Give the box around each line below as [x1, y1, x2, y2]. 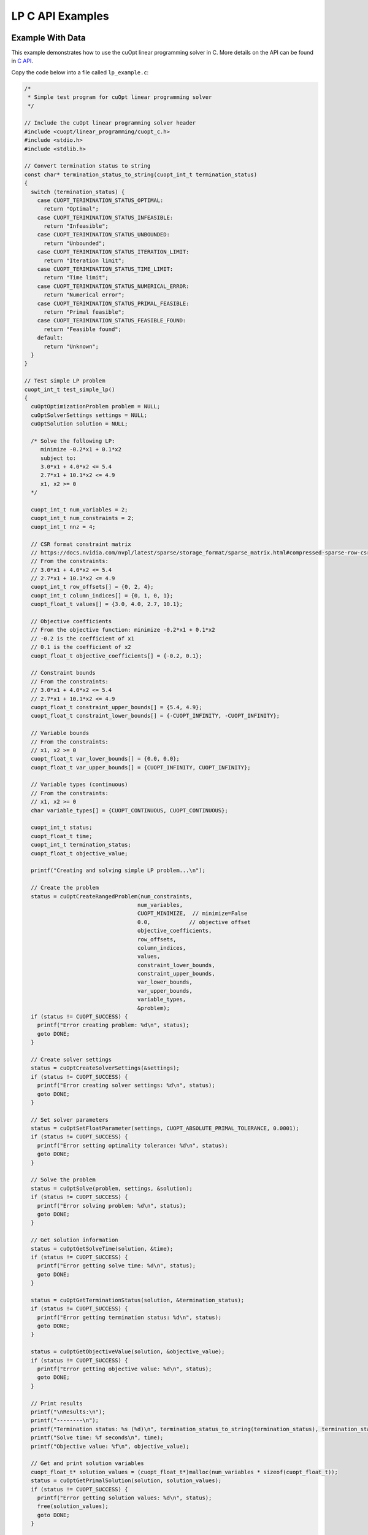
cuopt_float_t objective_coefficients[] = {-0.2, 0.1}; [31, 652, 202, 659]
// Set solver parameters [31, 1116, 109, 1123]
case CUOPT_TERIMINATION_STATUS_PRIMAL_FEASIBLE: [37, 300, 190, 307]
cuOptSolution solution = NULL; [31, 421, 128, 427]
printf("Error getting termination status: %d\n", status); [37, 1314, 222, 1321]
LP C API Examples [11, 9, 110, 23]
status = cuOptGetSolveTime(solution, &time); [31, 1245, 174, 1252]
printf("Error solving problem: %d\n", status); [37, 1202, 186, 1209]
